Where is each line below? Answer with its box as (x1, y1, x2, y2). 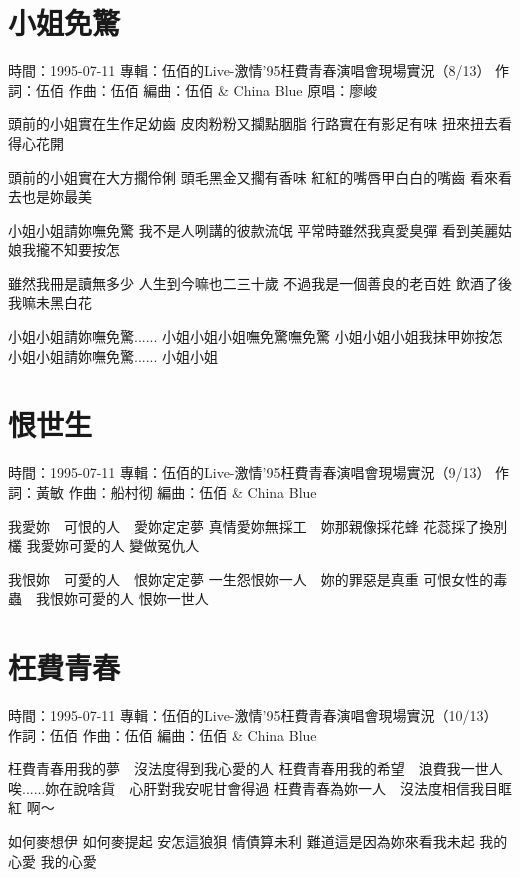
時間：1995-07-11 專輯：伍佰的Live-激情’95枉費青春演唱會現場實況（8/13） (8, 60, 491, 81)
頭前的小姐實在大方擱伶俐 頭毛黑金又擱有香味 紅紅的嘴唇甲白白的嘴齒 (8, 166, 466, 187)
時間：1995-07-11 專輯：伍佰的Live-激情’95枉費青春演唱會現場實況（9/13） (8, 462, 491, 483)
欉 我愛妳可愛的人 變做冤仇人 (8, 535, 200, 556)
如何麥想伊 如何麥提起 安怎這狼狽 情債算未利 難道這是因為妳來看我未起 (8, 831, 475, 852)
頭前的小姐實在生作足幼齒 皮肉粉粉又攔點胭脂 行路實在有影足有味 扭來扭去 (8, 113, 498, 134)
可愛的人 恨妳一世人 (77, 588, 209, 609)
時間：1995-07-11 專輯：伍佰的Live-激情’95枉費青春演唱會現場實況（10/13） (8, 705, 498, 726)
